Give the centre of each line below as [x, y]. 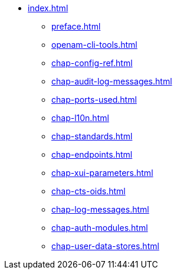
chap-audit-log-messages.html [112, 81]
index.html [48, 8]
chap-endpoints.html [92, 154]
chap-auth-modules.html [100, 228]
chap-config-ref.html [92, 63]
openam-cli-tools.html [94, 45]
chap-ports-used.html [94, 100]
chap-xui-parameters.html [102, 173]
